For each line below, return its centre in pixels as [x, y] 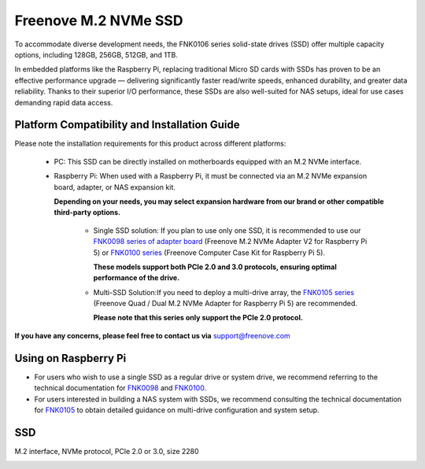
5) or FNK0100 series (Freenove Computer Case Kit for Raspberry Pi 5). [209, 253]
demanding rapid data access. [64, 102]
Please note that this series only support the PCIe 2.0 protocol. [198, 318]
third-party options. [87, 212]
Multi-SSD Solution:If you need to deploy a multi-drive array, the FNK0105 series [224, 292]
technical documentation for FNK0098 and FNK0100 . [120, 388]
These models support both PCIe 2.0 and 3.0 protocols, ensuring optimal [215, 267]
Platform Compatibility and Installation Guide [127, 125]
